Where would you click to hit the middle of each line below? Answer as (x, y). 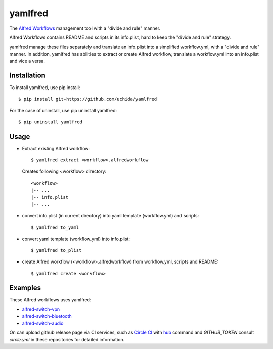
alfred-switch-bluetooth (47, 316)
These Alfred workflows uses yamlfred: (50, 300)
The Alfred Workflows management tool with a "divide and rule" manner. (85, 28)
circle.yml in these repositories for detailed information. (67, 339)
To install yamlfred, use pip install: (45, 88)
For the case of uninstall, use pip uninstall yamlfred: (63, 110)
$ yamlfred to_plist (56, 250)
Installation (27, 75)
